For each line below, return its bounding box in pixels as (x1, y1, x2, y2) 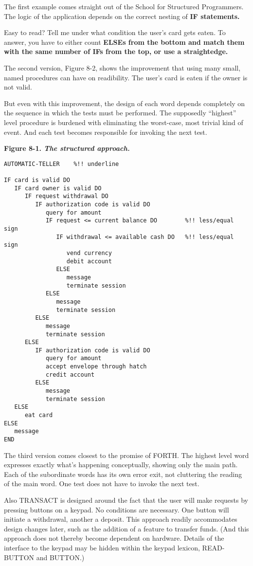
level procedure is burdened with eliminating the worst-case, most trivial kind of (4, 117, 243, 127)
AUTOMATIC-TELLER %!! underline (4, 160, 119, 167)
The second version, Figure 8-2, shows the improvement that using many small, (4, 62, 241, 73)
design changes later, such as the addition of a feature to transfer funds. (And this (4, 523, 249, 533)
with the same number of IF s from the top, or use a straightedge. (4, 46, 228, 56)
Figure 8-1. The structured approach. (4, 143, 130, 153)
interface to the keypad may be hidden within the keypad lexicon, (4, 543, 200, 553)
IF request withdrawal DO (24, 193, 108, 200)
